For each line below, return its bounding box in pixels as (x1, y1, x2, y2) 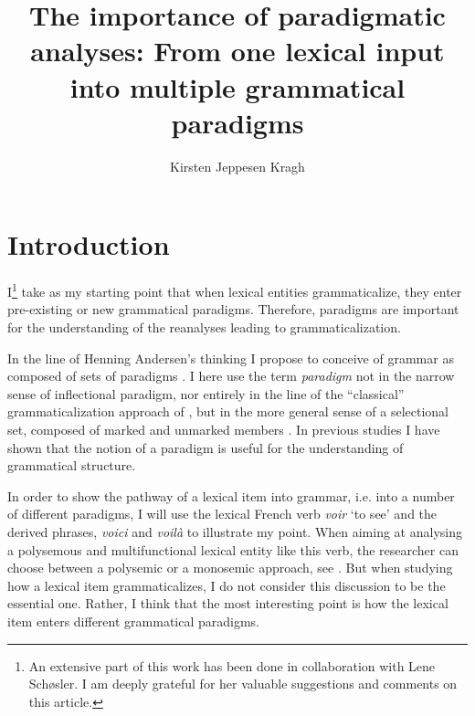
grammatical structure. (7, 456, 136, 475)
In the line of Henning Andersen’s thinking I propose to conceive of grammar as (7, 348, 454, 367)
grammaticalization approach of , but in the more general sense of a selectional (7, 402, 449, 421)
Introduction (7, 226, 170, 263)
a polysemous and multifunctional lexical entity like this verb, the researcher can (7, 540, 459, 559)
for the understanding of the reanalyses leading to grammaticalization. (7, 318, 401, 337)
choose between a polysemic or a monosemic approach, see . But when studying (7, 558, 453, 577)
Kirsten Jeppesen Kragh (170, 156, 305, 175)
